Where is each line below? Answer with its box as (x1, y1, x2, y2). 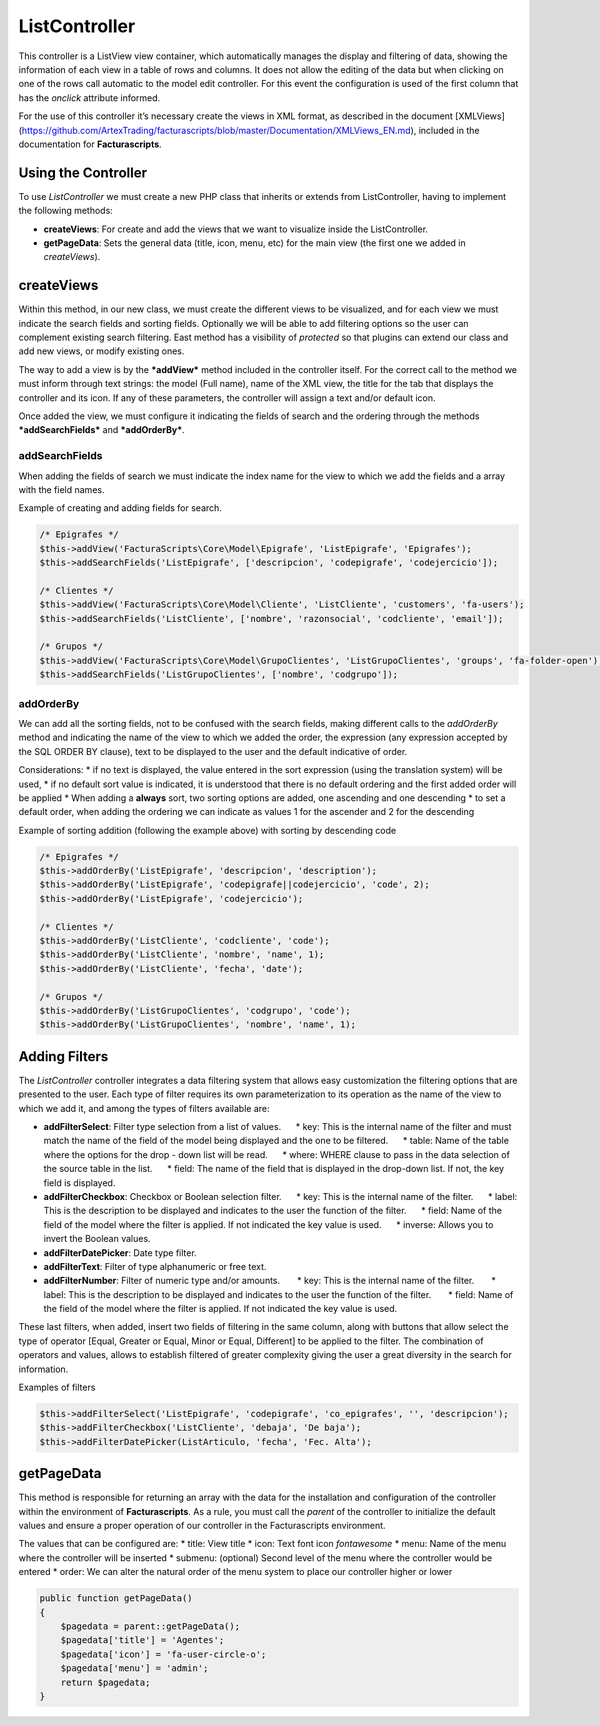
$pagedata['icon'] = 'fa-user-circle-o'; (60, 1648, 267, 1660)
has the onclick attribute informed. (18, 91, 161, 104)
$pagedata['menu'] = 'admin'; (60, 1663, 209, 1674)
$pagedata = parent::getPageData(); (60, 1621, 240, 1632)
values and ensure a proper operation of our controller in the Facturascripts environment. (18, 1520, 386, 1532)
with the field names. (18, 483, 105, 495)
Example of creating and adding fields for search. (18, 502, 222, 514)
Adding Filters (18, 1048, 109, 1065)
